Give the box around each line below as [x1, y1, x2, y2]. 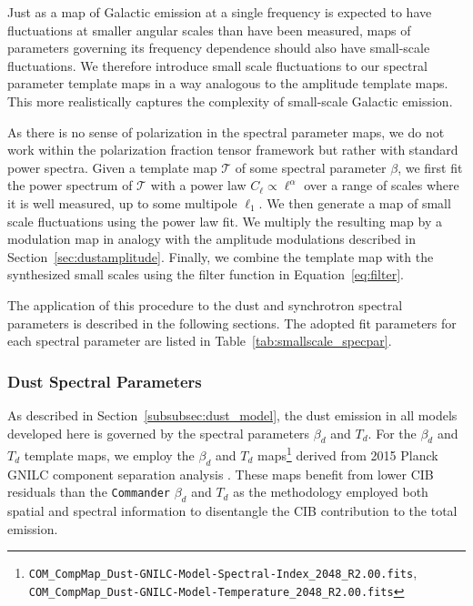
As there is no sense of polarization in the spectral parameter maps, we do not [7, 122, 445, 141]
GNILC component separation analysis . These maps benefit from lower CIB [7, 464, 434, 483]
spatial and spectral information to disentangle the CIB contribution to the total [7, 501, 458, 520]
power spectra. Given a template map [7, 157, 217, 177]
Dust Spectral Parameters [7, 369, 202, 392]
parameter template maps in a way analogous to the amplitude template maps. [7, 74, 448, 93]
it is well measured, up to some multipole [7, 193, 237, 212]
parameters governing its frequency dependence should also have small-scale [7, 38, 430, 57]
